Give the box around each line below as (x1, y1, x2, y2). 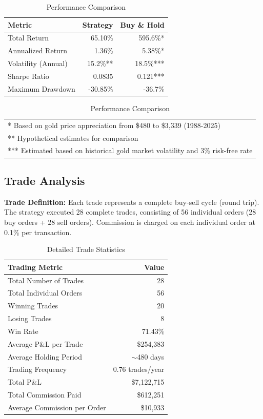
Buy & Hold (120, 19, 165, 30)
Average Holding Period (8, 351, 82, 362)
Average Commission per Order (8, 402, 106, 412)
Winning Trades (8, 300, 58, 311)
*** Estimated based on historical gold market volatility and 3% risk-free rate (8, 145, 253, 156)
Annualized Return (8, 45, 68, 56)
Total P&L (8, 376, 42, 387)
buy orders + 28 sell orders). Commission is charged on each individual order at (4, 216, 255, 227)
